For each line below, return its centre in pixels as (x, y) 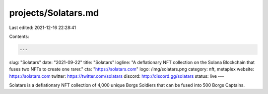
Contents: (19, 36)
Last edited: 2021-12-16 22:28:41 (43, 28)
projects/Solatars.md (54, 13)
